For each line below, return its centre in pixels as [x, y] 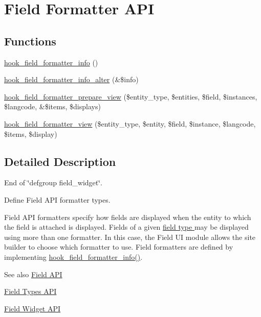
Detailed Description [60, 161]
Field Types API [30, 291]
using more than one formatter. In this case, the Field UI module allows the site [130, 237]
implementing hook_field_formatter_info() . [73, 257]
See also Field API [33, 274]
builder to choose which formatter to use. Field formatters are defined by [119, 247]
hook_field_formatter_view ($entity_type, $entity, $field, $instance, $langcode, [130, 123]
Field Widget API [32, 308]
